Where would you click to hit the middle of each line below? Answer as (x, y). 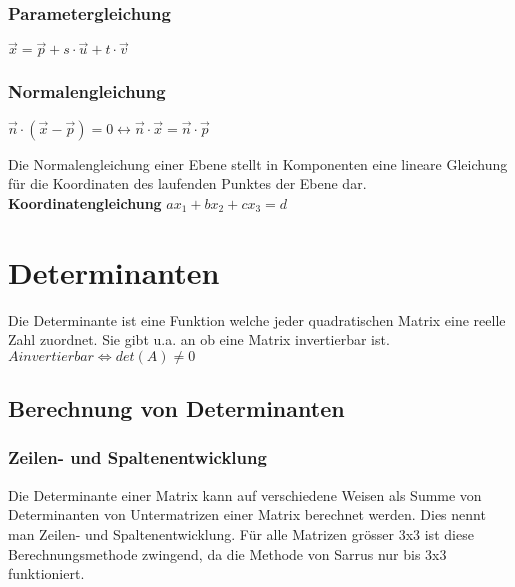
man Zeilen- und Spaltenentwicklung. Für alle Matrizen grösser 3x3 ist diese (241, 533)
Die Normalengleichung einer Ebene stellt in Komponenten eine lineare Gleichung (258, 163)
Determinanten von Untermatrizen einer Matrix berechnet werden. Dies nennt (247, 514)
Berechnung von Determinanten (176, 408)
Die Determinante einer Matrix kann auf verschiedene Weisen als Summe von (245, 494)
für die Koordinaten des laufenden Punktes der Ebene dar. (187, 183)
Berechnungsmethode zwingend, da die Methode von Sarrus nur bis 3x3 (227, 553)
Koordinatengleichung (85, 202)
